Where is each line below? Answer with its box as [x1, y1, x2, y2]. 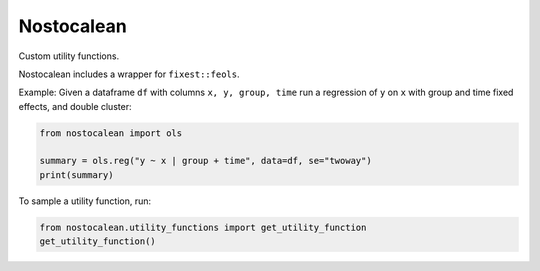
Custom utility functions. [18, 50, 120, 62]
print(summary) [39, 169, 114, 180]
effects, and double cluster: [18, 100, 132, 112]
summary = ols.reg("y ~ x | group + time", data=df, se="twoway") [39, 155, 372, 167]
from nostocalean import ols [39, 127, 183, 139]
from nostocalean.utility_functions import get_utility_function [39, 221, 367, 233]
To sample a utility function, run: [18, 195, 152, 207]
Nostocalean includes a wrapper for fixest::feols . [18, 68, 240, 80]
